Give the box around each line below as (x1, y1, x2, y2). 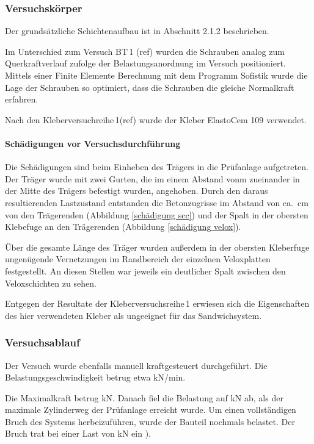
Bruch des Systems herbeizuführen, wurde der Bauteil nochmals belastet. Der (5, 415, 295, 428)
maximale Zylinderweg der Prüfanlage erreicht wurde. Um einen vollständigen (5, 403, 296, 416)
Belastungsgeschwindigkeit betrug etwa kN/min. (5, 371, 186, 384)
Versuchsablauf (5, 335, 80, 350)
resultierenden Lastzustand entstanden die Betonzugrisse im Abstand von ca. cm (5, 196, 309, 209)
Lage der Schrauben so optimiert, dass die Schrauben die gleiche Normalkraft (5, 81, 294, 93)
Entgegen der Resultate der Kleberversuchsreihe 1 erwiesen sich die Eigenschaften (5, 297, 310, 310)
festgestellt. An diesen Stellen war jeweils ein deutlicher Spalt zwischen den (5, 264, 286, 277)
